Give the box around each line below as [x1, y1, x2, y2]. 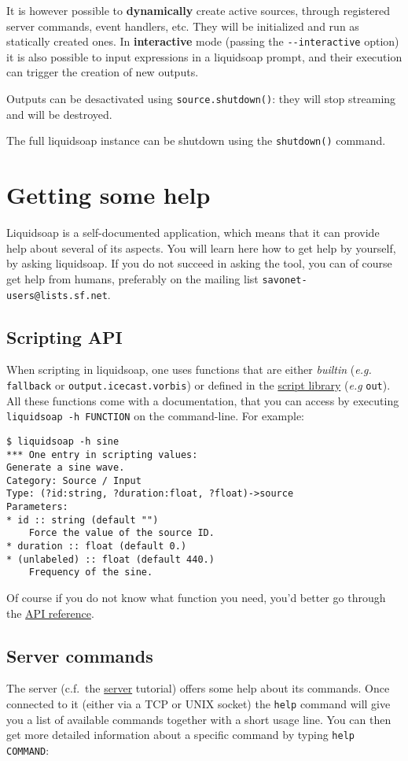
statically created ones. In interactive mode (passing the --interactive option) [6, 33, 399, 50]
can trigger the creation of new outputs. [6, 64, 199, 80]
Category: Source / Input [6, 475, 142, 486]
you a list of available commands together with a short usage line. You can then [6, 711, 391, 727]
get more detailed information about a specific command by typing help [6, 726, 355, 743]
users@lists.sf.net [6, 290, 108, 301]
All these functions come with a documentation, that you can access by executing [6, 392, 399, 408]
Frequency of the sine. [28, 567, 153, 578]
